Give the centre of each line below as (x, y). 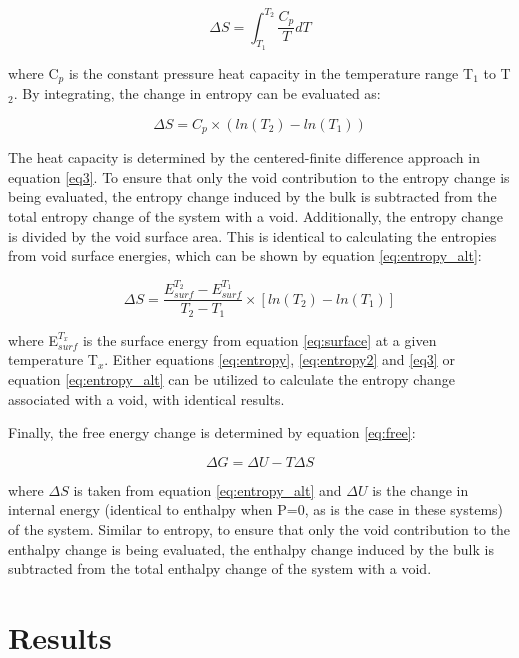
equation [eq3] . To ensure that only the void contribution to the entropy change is (259, 176)
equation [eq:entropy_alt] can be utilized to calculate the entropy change (231, 379)
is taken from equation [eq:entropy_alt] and (207, 489)
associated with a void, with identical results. (146, 398)
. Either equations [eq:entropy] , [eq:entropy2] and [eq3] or (279, 359)
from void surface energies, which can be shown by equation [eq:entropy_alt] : (245, 255)
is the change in (420, 489)
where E (33, 339)
